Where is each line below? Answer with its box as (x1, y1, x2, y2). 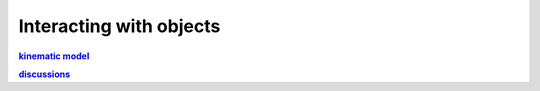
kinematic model (18, 50, 90, 62)
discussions (18, 68, 71, 80)
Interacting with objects (18, 15, 221, 37)
